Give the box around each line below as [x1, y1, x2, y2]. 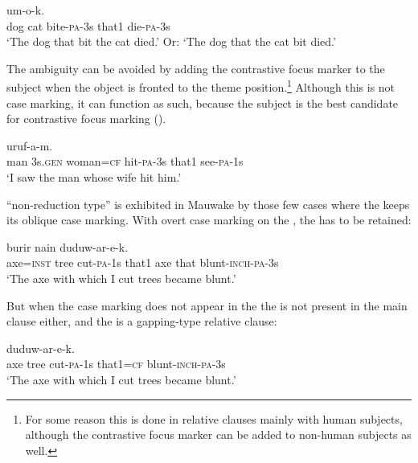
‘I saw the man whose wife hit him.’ [6, 169, 182, 185]
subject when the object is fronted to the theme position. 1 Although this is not [6, 76, 395, 96]
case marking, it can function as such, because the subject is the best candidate [6, 94, 399, 111]
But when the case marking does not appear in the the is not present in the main [6, 297, 408, 313]
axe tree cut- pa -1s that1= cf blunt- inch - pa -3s [6, 355, 226, 372]
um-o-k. [6, 2, 45, 18]
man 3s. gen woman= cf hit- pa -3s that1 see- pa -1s [6, 153, 244, 170]
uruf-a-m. [6, 137, 53, 154]
